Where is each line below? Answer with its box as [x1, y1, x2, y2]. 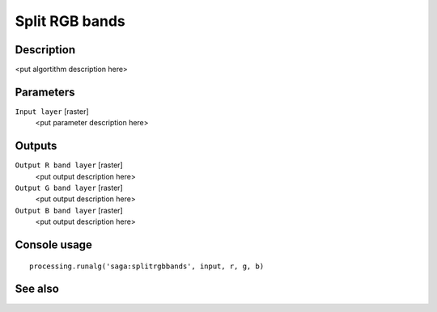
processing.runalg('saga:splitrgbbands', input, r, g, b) [29, 261, 265, 271]
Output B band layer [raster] [15, 205, 123, 215]
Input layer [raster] [15, 106, 89, 116]
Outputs [15, 139, 57, 153]
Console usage [15, 238, 93, 252]
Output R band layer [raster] [15, 160, 123, 170]
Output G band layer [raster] [15, 183, 123, 193]
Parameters [15, 85, 75, 99]
